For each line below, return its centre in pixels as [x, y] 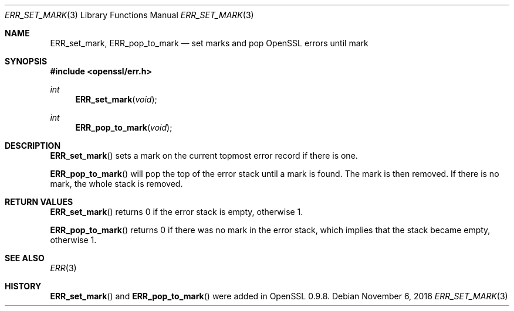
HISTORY [23, 286]
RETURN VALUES [39, 202]
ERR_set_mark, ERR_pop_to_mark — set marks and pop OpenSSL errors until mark [209, 43]
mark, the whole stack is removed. [116, 184]
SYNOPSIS [26, 61]
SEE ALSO [25, 258]
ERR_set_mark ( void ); [116, 99]
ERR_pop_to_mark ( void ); [124, 127]
